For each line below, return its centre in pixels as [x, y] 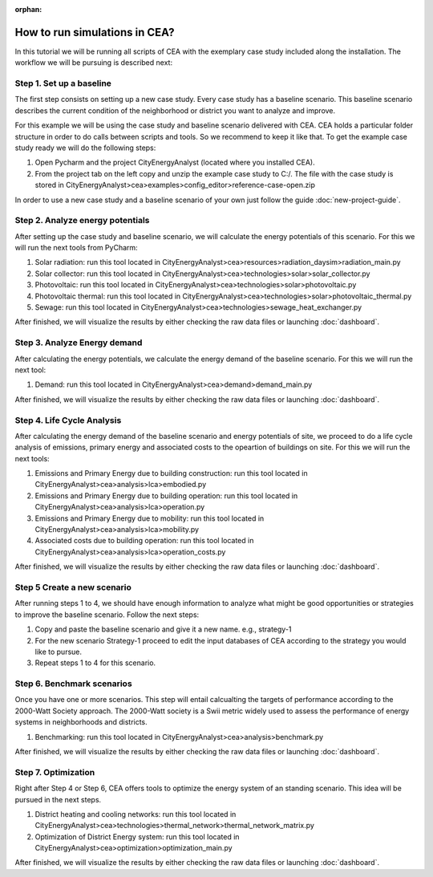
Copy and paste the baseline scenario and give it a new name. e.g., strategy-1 [163, 629]
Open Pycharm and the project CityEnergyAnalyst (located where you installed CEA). [175, 162]
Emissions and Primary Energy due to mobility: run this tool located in [150, 518]
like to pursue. [59, 652]
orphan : [28, 9]
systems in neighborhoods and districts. [81, 722]
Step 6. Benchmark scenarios [73, 684]
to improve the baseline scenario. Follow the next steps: [107, 615]
